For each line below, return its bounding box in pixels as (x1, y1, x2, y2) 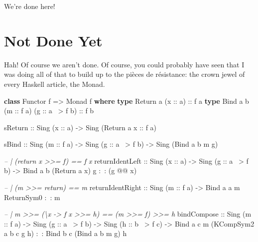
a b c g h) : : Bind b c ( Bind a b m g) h (4, 228, 127, 239)
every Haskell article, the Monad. (4, 78, 105, 89)
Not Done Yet (4, 30, 103, 50)
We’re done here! (4, 1, 55, 11)
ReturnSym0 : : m (4, 192, 60, 202)
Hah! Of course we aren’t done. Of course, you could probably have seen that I (4, 59, 245, 69)
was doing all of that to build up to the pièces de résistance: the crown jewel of (4, 69, 245, 79)
